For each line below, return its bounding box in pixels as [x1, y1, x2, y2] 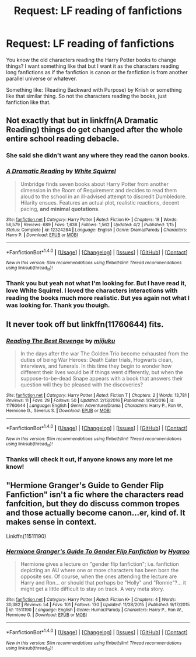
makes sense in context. [6, 517, 97, 527]
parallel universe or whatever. [6, 75, 78, 82]
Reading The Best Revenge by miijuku [6, 337, 116, 345]
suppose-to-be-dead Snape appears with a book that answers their [20, 375, 184, 382]
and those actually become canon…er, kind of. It [6, 508, 185, 518]
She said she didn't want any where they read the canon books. [6, 151, 190, 160]
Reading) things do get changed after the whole [6, 125, 183, 135]
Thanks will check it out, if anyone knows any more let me [6, 455, 173, 464]
